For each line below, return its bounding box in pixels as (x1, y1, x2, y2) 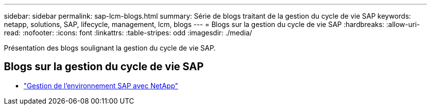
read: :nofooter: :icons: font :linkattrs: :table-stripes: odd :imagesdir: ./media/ (4, 28, 252, 37)
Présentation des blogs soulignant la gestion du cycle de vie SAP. (4, 44, 216, 52)
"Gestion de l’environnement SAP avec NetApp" (24, 81, 179, 90)
